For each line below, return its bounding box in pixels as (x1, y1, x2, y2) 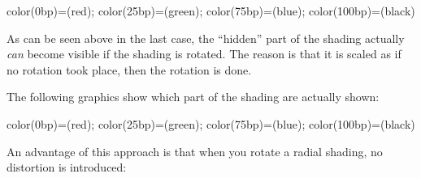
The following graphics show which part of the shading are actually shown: (7, 88, 380, 105)
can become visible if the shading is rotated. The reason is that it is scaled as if (7, 45, 401, 62)
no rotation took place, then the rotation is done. (7, 61, 252, 78)
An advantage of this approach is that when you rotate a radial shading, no (7, 142, 383, 159)
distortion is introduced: (7, 159, 127, 176)
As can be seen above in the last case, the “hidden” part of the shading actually (7, 29, 405, 46)
